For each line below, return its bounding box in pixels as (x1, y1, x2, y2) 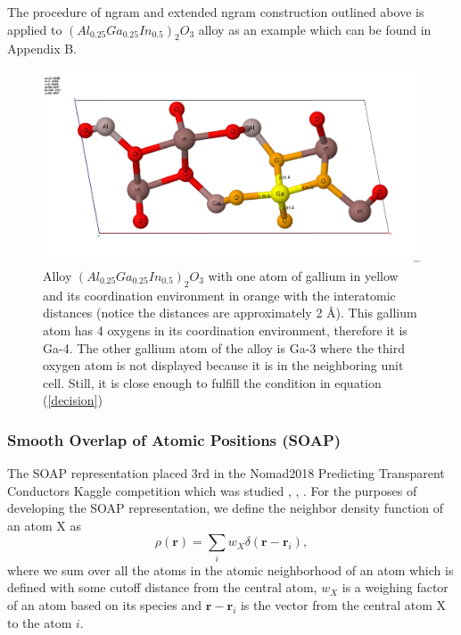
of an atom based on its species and (7, 595, 202, 614)
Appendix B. (7, 39, 77, 58)
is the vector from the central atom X (240, 595, 446, 614)
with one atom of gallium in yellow (208, 266, 399, 285)
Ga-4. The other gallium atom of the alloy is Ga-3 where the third (43, 338, 405, 357)
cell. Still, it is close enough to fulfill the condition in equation (43, 373, 382, 392)
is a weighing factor (342, 578, 449, 597)
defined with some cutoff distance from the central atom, (7, 578, 317, 597)
